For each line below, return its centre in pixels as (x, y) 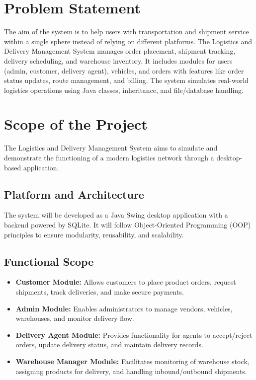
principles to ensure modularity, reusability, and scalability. (94, 234)
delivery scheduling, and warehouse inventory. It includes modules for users (118, 60)
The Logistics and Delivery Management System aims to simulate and (111, 148)
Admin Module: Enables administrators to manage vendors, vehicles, (124, 308)
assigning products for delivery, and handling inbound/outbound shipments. (131, 371)
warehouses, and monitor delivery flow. (75, 318)
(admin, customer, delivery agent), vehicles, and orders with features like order (124, 70)
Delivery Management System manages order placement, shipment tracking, (120, 51)
